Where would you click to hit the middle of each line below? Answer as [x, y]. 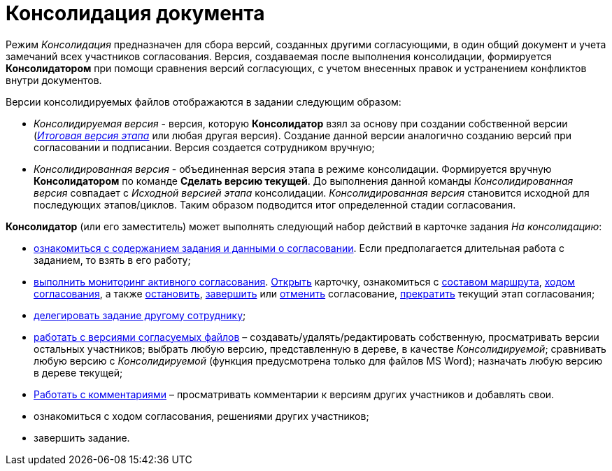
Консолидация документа [135, 13]
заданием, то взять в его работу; [112, 260]
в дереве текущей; [78, 372]
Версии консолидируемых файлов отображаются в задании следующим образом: [204, 101]
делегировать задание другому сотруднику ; [140, 315]
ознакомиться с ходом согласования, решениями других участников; [201, 416]
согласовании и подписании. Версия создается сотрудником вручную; [204, 147]
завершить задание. [82, 437]
